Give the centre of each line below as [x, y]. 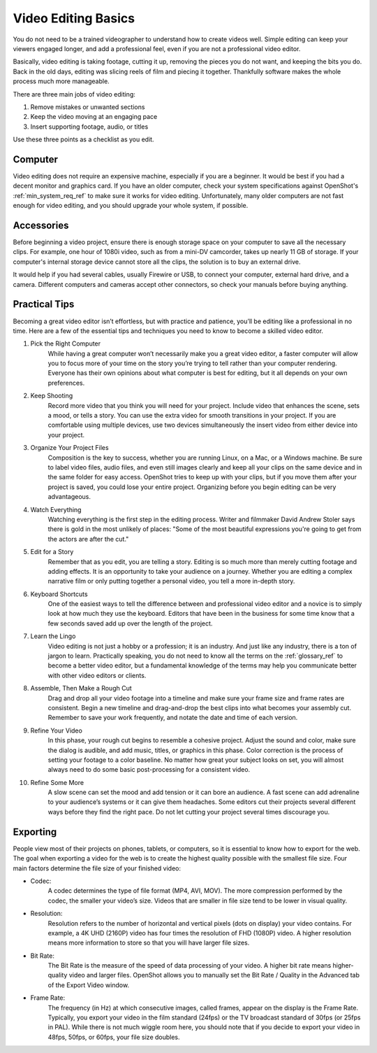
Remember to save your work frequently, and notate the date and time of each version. [173, 718]
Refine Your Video [57, 730]
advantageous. [69, 497]
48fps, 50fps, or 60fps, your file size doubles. [114, 1037]
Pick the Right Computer [66, 344]
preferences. [66, 383]
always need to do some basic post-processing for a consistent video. [149, 770]
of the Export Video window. [88, 985]
